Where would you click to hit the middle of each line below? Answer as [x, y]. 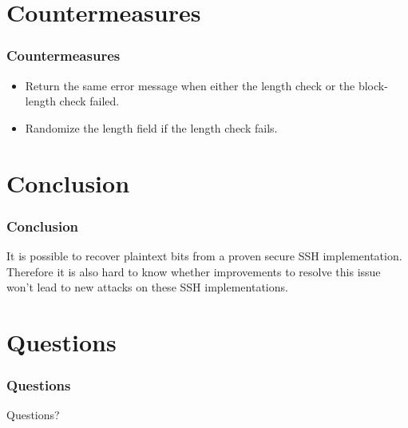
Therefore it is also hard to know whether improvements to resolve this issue [194, 271]
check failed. [89, 101]
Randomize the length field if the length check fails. [151, 127]
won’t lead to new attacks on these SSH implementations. [147, 287]
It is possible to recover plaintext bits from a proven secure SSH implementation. [204, 255]
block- [373, 85]
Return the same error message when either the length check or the [190, 85]
